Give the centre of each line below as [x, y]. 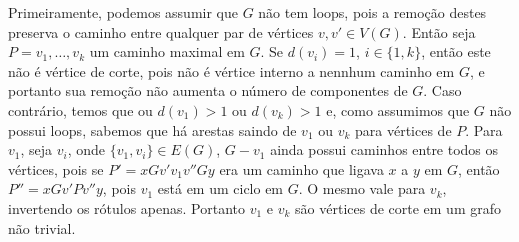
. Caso [442, 90]
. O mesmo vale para [362, 188]
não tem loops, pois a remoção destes [372, 12]
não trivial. [42, 227]
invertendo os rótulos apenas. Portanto [127, 207]
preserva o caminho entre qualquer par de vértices [161, 31]
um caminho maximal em [167, 51]
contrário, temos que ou [80, 109]
